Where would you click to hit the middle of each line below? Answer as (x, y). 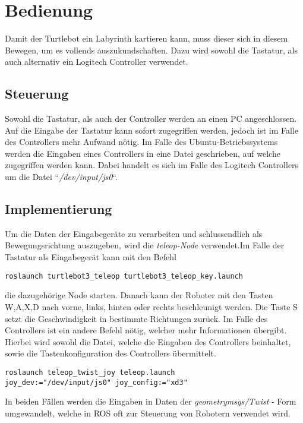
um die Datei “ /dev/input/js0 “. (61, 177)
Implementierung (59, 209)
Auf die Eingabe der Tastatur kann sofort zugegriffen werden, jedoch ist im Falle (151, 130)
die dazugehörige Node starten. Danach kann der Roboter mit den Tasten (139, 295)
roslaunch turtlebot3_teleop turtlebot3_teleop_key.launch (124, 276)
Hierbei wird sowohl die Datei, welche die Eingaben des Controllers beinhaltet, (148, 341)
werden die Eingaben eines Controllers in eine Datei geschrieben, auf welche (143, 153)
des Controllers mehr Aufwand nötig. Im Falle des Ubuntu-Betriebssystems (141, 142)
